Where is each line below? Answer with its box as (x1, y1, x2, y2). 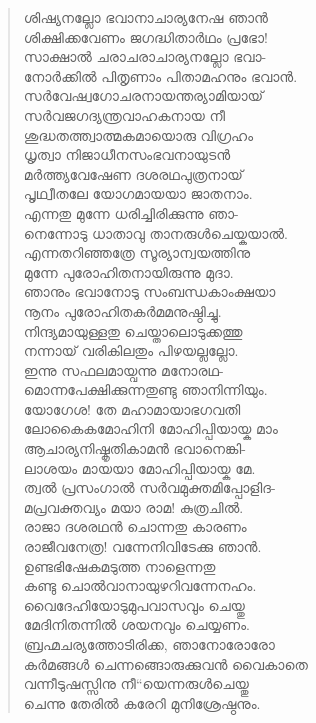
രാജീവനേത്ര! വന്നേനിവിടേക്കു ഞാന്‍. (23, 536, 262, 557)
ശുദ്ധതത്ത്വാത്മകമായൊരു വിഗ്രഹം (23, 124, 254, 145)
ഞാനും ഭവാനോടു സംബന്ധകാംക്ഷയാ (23, 281, 276, 302)
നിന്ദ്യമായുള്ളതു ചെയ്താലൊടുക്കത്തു (23, 320, 243, 341)
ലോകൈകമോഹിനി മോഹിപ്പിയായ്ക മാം (23, 418, 278, 439)
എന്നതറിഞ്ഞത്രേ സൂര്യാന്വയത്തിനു (23, 242, 251, 263)
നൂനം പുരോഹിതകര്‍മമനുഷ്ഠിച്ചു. (23, 300, 222, 321)
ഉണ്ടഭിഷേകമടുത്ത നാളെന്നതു (23, 555, 216, 576)
